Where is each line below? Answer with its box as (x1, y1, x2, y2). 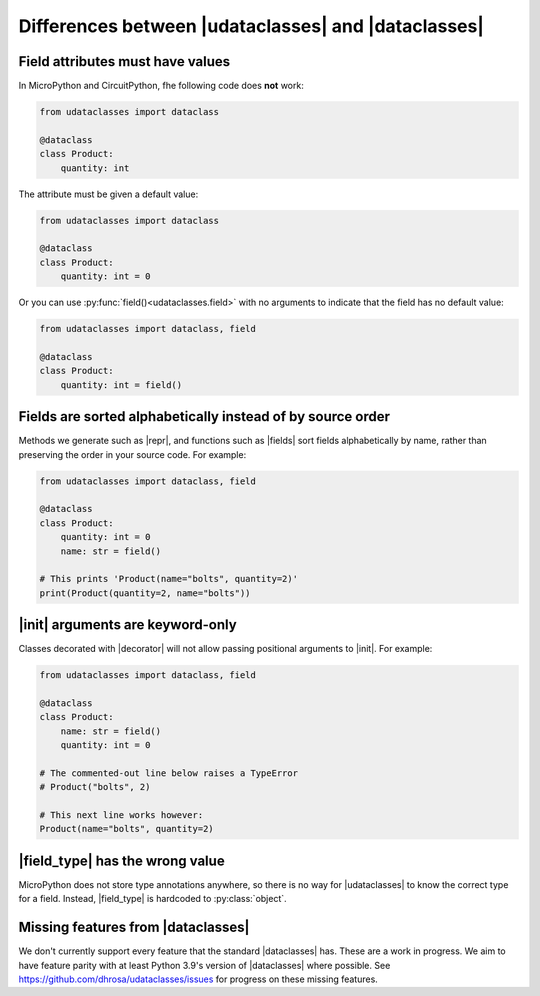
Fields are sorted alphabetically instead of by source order (18, 408, 390, 425)
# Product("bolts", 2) (39, 781, 151, 793)
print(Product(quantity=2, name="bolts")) (39, 587, 251, 599)
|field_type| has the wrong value (18, 852, 225, 869)
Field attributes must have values (18, 53, 231, 70)
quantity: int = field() (60, 379, 183, 390)
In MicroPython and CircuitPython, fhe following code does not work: (18, 80, 304, 92)
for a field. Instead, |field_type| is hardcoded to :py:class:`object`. (18, 893, 287, 905)
